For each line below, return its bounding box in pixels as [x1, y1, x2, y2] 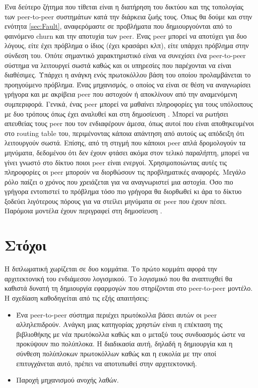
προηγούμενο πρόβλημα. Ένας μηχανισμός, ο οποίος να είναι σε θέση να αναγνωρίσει [4, 79, 251, 89]
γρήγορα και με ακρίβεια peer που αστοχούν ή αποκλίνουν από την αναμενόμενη [4, 89, 238, 99]
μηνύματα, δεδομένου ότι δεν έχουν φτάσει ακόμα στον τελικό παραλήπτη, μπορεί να [4, 147, 249, 157]
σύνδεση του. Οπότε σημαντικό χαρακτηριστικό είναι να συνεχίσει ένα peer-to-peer [4, 50, 246, 60]
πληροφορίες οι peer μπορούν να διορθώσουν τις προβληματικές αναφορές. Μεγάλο [4, 167, 246, 177]
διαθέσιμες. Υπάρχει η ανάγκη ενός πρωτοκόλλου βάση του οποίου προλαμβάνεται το [4, 69, 251, 80]
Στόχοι [4, 235, 47, 255]
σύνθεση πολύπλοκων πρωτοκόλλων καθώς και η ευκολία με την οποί [16, 348, 216, 358]
